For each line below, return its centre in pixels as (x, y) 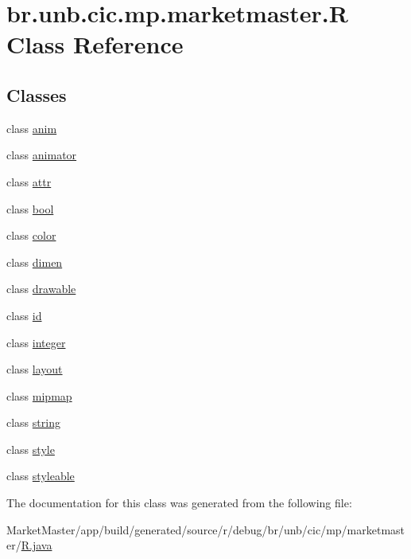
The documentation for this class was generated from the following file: (179, 503)
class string (33, 422)
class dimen (35, 262)
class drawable (41, 289)
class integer (36, 342)
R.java (37, 545)
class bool (30, 208)
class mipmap (39, 395)
